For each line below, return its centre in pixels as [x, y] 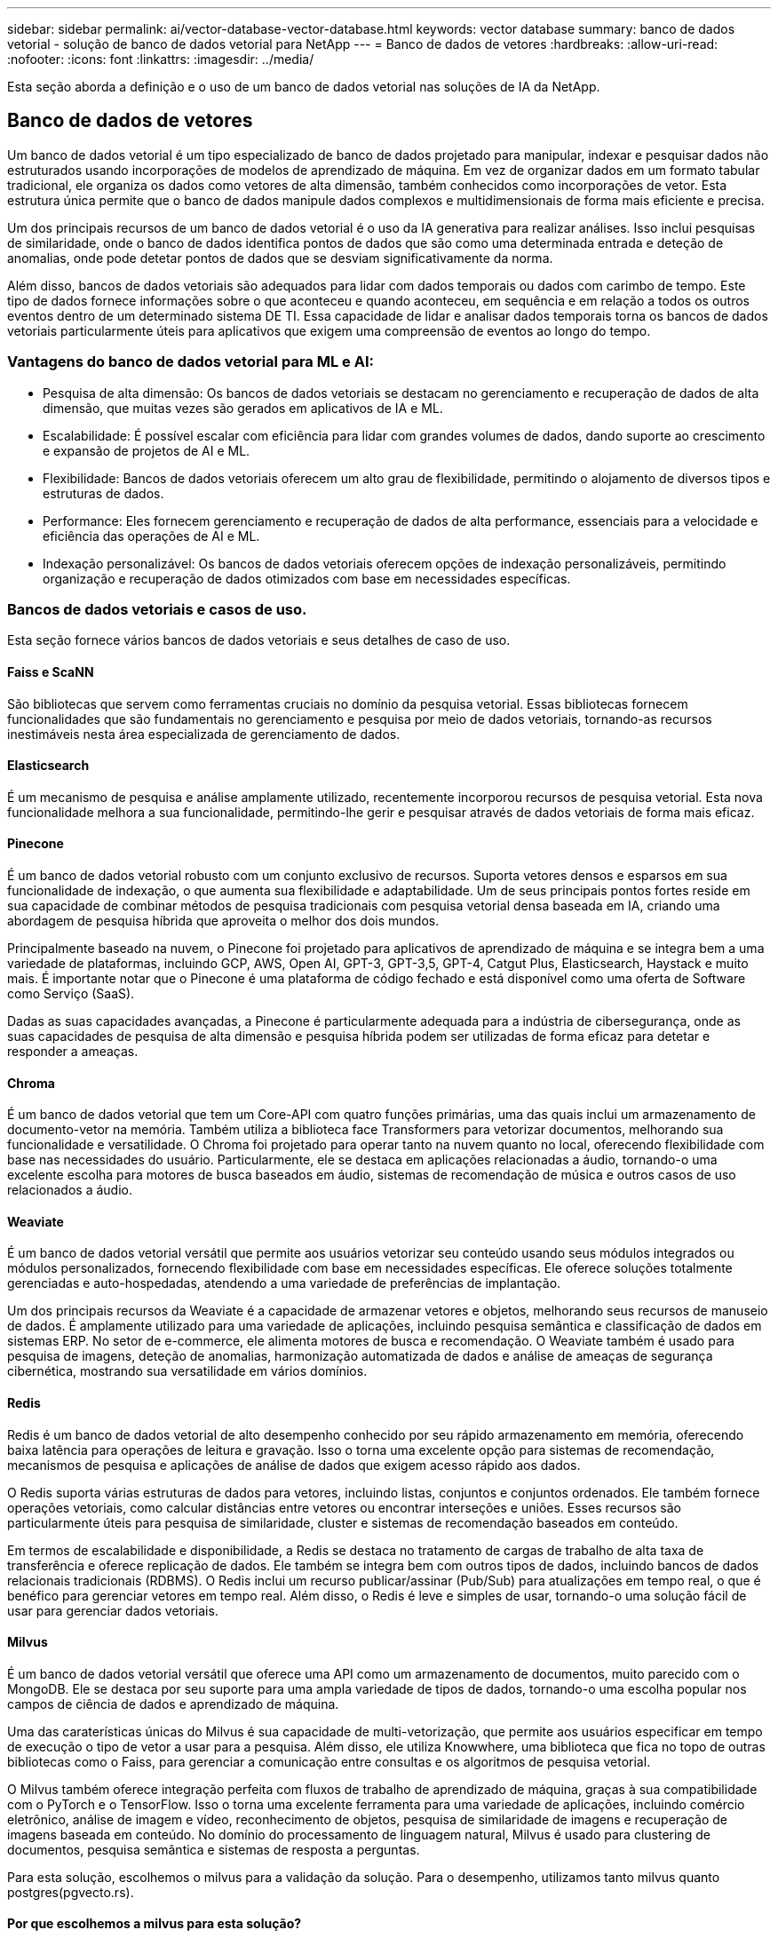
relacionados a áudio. [70, 1190]
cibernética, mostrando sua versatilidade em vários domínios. [187, 1371]
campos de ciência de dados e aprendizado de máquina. [173, 1704]
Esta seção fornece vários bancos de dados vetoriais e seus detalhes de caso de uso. [259, 640]
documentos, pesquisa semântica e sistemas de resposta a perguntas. [214, 1849]
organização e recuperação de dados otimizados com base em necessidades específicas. [307, 578]
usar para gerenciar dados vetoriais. [113, 1610]
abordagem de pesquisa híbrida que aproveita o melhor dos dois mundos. [223, 921]
